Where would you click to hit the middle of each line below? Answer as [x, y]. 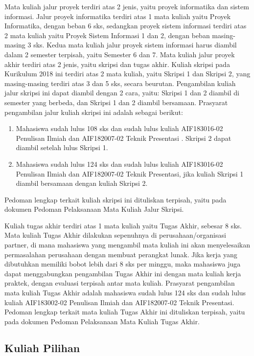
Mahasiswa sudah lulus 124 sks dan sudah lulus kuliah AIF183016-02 [119, 164]
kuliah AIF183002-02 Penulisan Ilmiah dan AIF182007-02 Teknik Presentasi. [119, 302]
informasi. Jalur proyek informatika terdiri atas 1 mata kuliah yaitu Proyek [118, 16]
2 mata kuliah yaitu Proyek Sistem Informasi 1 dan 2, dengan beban [107, 35]
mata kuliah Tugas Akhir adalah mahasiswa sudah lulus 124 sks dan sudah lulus [125, 293]
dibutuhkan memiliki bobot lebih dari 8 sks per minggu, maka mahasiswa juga [123, 264]
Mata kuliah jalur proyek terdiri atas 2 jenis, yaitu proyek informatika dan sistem [127, 6]
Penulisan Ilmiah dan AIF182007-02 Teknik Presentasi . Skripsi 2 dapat [124, 138]
